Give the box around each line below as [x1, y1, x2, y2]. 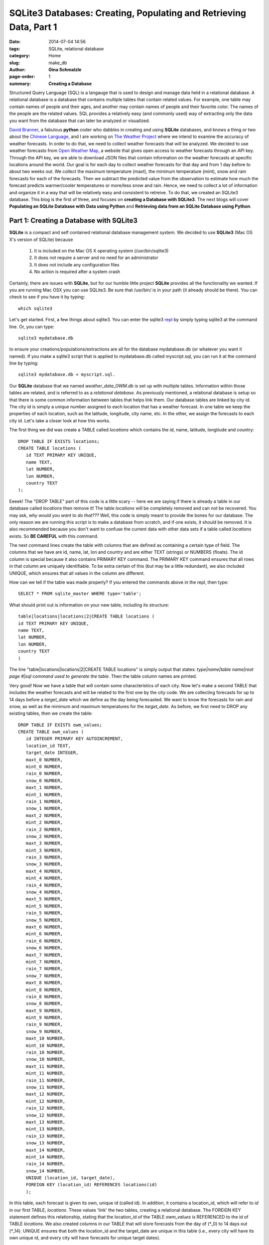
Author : [9, 66, 26, 72]
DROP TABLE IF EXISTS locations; [18, 438, 100, 444]
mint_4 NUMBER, [25, 875, 63, 881]
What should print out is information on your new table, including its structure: [9, 602, 169, 608]
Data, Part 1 [9, 21, 57, 32]
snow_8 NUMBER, [25, 1001, 63, 1006]
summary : [9, 80, 31, 87]
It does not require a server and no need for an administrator [34, 254, 159, 261]
